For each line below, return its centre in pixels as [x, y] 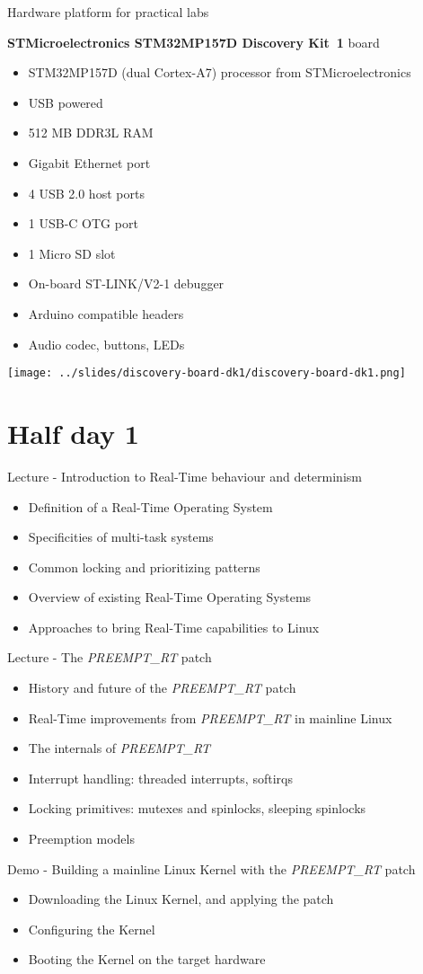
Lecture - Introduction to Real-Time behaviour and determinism [185, 476]
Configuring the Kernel [92, 929]
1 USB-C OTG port [83, 223]
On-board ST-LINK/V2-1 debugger [126, 283]
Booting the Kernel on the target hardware [147, 959]
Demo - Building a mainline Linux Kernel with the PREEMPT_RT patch [211, 868]
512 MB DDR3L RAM [91, 133]
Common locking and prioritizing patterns [144, 567]
